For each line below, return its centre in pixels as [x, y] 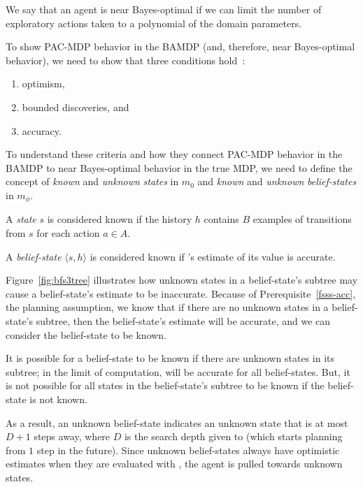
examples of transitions [302, 219]
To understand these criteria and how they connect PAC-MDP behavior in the [174, 154]
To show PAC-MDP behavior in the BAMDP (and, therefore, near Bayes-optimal [180, 46]
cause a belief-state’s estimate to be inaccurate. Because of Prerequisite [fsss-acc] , [181, 293]
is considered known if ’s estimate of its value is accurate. [213, 256]
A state [21, 219]
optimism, [43, 83]
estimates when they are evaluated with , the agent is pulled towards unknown [174, 464]
